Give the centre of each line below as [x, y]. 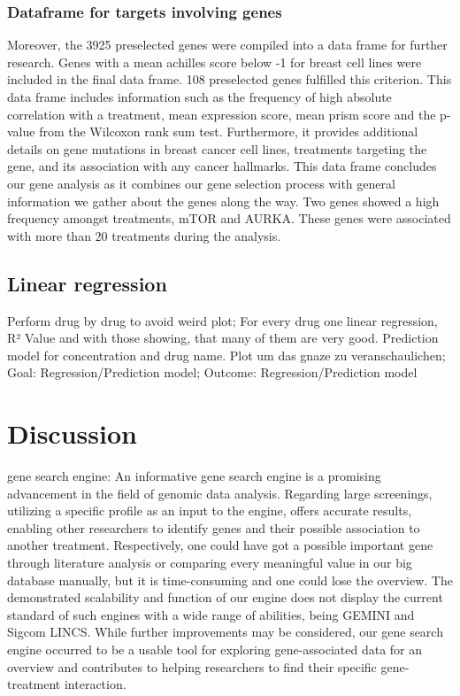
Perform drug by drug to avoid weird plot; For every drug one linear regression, [222, 320]
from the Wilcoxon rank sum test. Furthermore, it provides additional [229, 131]
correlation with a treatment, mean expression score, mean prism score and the [222, 114]
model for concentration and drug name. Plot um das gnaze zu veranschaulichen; [226, 355]
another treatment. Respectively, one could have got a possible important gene [220, 545]
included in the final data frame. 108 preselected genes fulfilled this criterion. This [230, 79]
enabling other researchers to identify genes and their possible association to [214, 527]
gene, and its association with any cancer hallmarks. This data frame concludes [222, 166]
